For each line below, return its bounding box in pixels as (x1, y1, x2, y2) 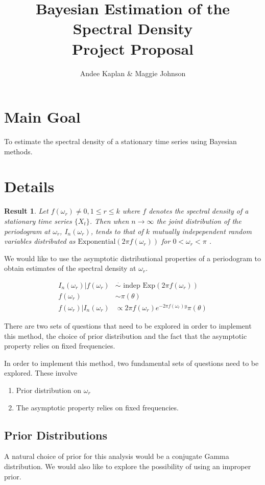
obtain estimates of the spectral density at (4, 263, 136, 273)
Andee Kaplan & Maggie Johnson (80, 67, 186, 78)
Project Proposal (72, 38, 194, 59)
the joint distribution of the (156, 215, 242, 226)
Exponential (78, 238, 116, 246)
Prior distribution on (16, 384, 82, 395)
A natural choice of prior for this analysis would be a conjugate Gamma (4, 451, 229, 461)
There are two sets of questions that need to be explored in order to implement (4, 320, 252, 331)
